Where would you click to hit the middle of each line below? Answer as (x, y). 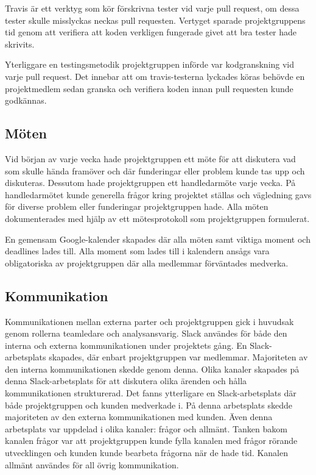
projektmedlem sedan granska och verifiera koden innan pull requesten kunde (149, 88)
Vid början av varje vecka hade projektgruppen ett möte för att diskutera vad (150, 158)
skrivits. (20, 44)
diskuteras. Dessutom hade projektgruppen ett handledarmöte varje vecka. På (150, 183)
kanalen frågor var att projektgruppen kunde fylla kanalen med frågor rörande (151, 441)
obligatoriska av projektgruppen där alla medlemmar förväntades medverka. (147, 262)
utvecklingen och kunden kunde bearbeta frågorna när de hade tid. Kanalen (146, 453)
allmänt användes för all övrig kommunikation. (92, 464)
